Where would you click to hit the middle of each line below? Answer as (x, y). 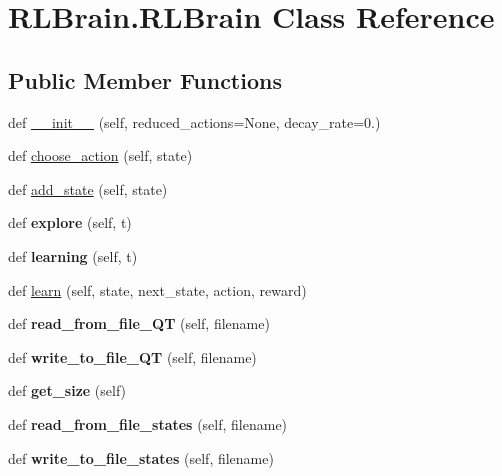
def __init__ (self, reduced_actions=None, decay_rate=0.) (194, 121)
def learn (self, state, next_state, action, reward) (157, 289)
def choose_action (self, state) (100, 155)
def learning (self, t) (73, 255)
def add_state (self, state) (88, 188)
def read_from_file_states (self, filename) (148, 423)
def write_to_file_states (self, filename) (141, 457)
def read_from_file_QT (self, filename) (139, 323)
